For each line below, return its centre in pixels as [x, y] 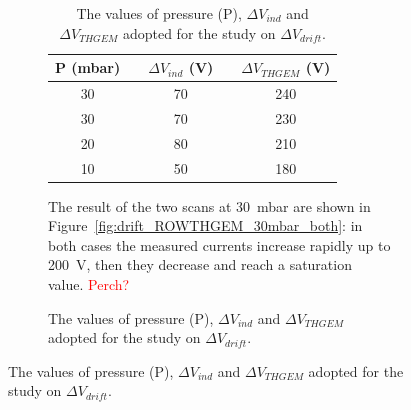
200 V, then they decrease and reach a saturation [200, 264]
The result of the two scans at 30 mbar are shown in [209, 205]
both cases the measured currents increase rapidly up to [219, 244]
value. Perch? [89, 284]
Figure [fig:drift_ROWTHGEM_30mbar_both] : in [205, 225]
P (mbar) [88, 67]
